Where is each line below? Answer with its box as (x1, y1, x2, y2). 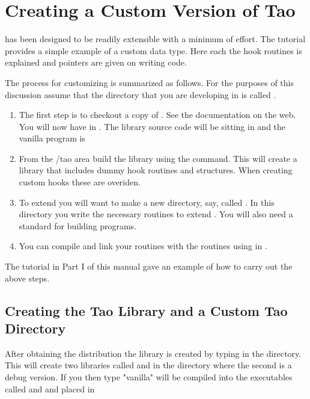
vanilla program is (19, 132, 86, 144)
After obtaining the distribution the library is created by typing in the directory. (5, 347, 302, 359)
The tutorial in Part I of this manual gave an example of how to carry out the (5, 260, 293, 273)
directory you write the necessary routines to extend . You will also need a (19, 208, 293, 220)
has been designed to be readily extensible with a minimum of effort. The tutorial (5, 32, 306, 45)
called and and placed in (5, 382, 95, 395)
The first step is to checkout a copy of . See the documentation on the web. (19, 108, 296, 121)
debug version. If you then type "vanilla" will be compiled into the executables (5, 371, 293, 383)
